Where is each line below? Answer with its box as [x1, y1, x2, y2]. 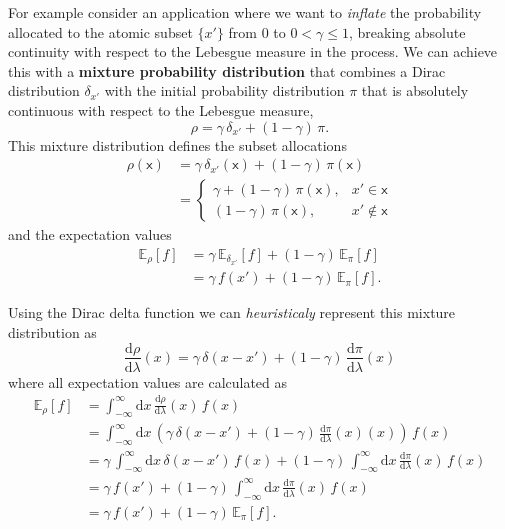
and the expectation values [8, 224, 172, 245]
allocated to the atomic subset [8, 21, 193, 42]
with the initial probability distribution [104, 80, 345, 101]
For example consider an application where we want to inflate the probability [8, 2, 482, 22]
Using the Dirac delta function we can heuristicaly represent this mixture [8, 302, 456, 323]
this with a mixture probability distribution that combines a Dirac [8, 60, 446, 81]
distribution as [8, 321, 97, 342]
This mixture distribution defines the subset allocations [8, 134, 347, 155]
